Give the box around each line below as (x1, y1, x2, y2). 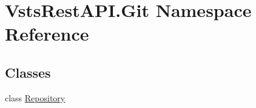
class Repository (5, 91, 66, 104)
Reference (5, 21, 89, 46)
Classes (5, 62, 51, 81)
